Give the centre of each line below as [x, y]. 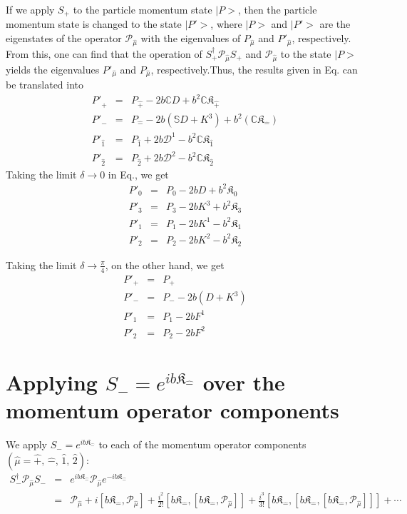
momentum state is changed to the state [94, 24]
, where [226, 24]
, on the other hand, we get [165, 264]
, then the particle [277, 9]
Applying [52, 382]
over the [244, 382]
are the [335, 24]
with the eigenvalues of [191, 38]
